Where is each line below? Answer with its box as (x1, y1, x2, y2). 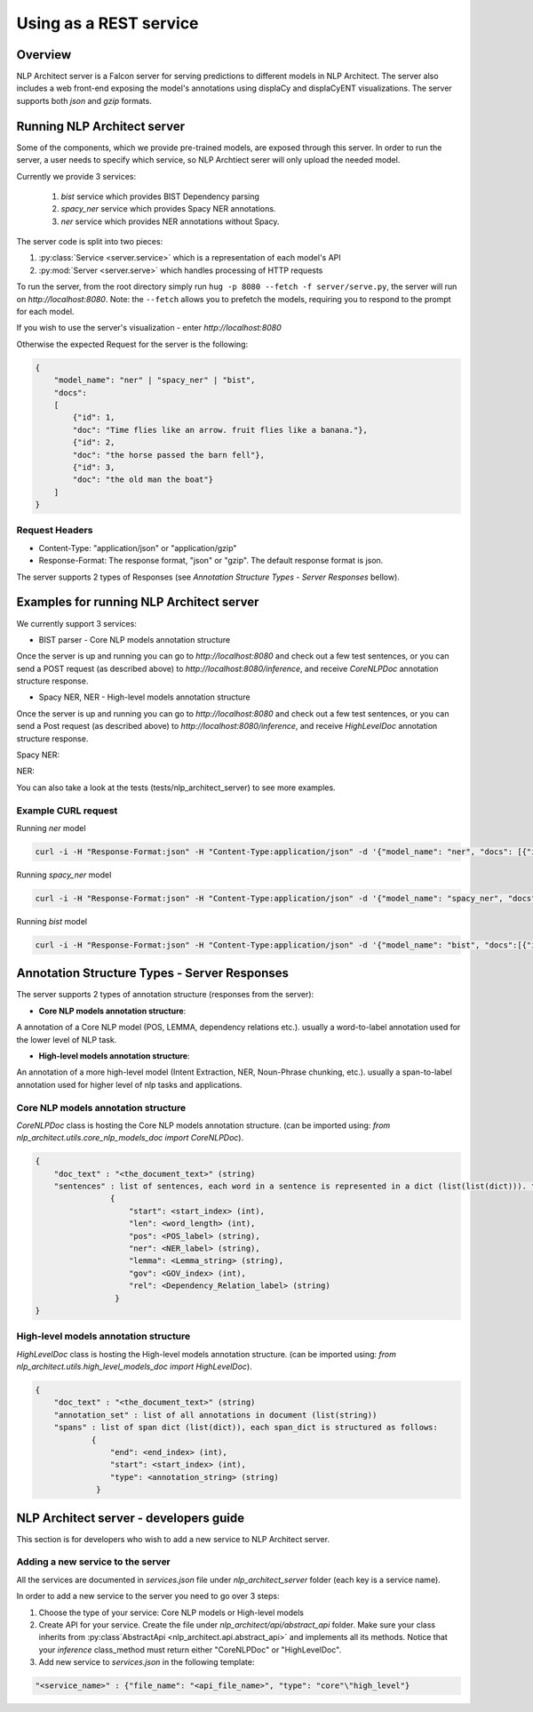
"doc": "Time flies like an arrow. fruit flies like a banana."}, (72, 425, 369, 435)
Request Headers (16, 524, 93, 537)
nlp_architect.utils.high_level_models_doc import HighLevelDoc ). (16, 1361, 252, 1372)
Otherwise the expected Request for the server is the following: (16, 339, 249, 349)
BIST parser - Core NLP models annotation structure (38, 634, 231, 644)
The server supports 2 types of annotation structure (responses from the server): (16, 989, 314, 1000)
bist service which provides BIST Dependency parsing (60, 191, 259, 202)
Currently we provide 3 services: (16, 171, 137, 181)
